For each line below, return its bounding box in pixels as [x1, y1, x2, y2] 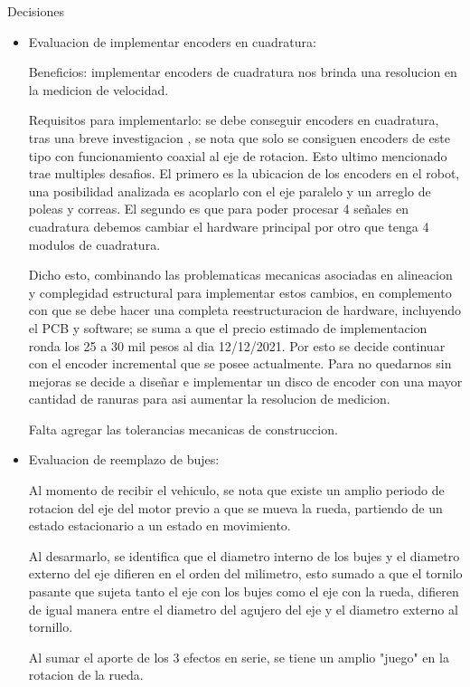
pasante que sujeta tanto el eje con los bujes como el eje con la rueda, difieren [28, 582, 459, 601]
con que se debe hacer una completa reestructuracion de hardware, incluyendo [28, 301, 462, 320]
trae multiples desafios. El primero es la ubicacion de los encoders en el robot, [28, 164, 460, 183]
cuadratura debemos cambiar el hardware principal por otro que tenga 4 [28, 216, 429, 235]
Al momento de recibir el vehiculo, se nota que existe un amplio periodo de [28, 481, 445, 500]
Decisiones [7, 2, 64, 20]
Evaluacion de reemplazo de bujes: [28, 450, 220, 469]
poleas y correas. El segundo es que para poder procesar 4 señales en [28, 199, 409, 218]
